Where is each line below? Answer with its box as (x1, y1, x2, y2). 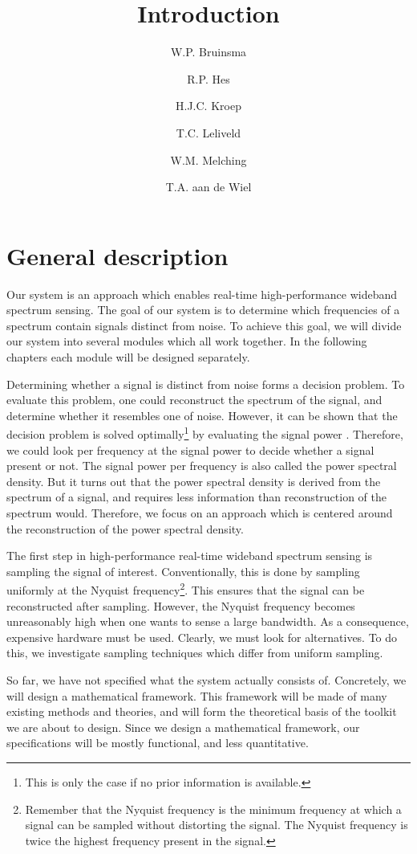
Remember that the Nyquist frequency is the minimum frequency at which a (25, 800, 402, 817)
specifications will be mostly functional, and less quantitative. (6, 734, 309, 751)
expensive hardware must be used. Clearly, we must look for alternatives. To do (6, 628, 398, 645)
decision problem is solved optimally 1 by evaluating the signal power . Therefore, (6, 423, 403, 443)
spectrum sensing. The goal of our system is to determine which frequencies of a (6, 301, 400, 318)
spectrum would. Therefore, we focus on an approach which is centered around (6, 505, 393, 521)
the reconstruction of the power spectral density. (6, 520, 244, 537)
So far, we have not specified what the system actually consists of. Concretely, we (6, 672, 407, 688)
